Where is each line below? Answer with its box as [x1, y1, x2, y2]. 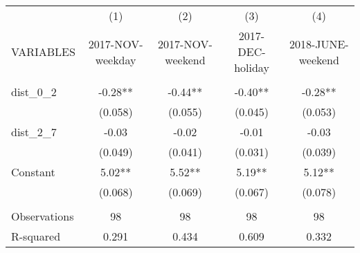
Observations [11, 208, 74, 224]
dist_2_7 [11, 124, 57, 140]
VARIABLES [11, 44, 75, 59]
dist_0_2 [11, 84, 57, 100]
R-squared [11, 228, 61, 244]
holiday [234, 59, 269, 75]
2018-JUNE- [289, 35, 349, 52]
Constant [11, 164, 55, 180]
